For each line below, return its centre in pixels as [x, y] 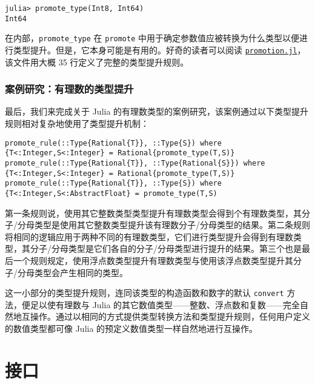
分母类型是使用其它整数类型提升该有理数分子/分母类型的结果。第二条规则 [164, 225]
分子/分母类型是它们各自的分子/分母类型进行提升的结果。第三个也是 [166, 248]
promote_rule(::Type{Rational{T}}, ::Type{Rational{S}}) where [135, 163]
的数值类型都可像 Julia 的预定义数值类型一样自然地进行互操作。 [131, 328]
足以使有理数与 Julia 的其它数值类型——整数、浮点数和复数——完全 [165, 304]
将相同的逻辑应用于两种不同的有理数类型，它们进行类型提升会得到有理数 [149, 236]
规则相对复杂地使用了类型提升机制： [77, 123]
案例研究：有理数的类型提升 [69, 89]
